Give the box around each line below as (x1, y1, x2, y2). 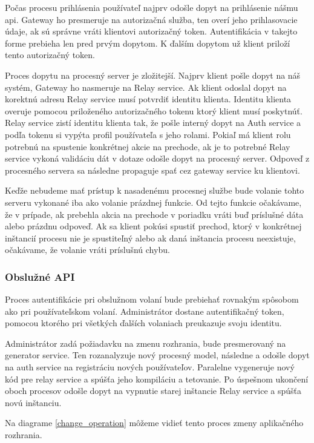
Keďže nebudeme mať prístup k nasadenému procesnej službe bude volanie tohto (5, 184, 304, 197)
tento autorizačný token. (5, 48, 95, 61)
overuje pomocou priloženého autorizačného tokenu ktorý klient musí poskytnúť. (5, 104, 303, 117)
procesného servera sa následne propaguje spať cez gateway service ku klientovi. (5, 163, 300, 176)
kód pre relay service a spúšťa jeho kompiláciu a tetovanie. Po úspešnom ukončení (5, 372, 309, 385)
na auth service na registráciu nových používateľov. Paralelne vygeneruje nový (5, 361, 295, 373)
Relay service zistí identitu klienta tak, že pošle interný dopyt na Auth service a (5, 116, 301, 129)
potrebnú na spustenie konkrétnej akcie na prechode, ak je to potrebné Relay (5, 140, 290, 153)
